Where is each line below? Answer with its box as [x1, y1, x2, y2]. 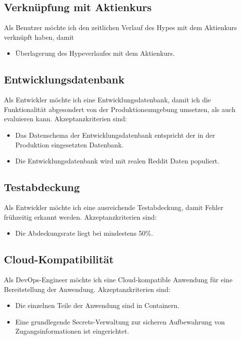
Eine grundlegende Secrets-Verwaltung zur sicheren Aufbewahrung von [15, 316, 225, 326]
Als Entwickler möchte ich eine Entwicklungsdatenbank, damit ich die [4, 95, 211, 105]
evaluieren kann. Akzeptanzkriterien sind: [4, 113, 127, 124]
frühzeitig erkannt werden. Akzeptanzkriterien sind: [4, 211, 157, 222]
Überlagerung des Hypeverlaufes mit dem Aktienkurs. [15, 48, 175, 58]
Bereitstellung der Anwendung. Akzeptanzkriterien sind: [4, 284, 170, 294]
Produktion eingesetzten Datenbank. [15, 139, 124, 149]
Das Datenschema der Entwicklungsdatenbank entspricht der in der [15, 129, 215, 140]
